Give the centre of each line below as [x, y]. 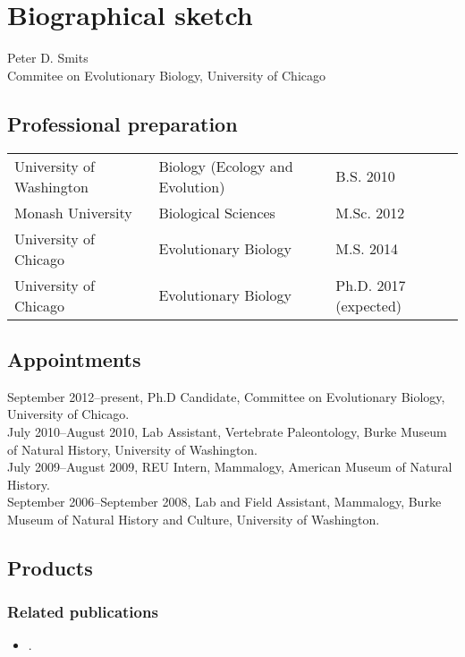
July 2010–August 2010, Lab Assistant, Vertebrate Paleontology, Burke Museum [227, 431]
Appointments [74, 358]
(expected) [369, 305]
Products [50, 567]
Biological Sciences [217, 212]
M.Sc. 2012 [370, 212]
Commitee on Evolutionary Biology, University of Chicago [167, 75]
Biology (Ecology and [226, 166]
